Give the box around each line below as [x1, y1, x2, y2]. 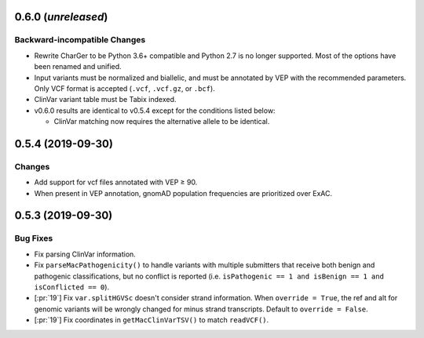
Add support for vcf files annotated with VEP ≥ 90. [34, 177, 198, 187]
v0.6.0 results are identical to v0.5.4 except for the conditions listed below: [34, 106, 276, 115]
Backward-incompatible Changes [14, 35, 146, 45]
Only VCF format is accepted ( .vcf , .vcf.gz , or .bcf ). [34, 83, 215, 93]
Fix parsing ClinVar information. [34, 249, 137, 259]
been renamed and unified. [34, 62, 122, 71]
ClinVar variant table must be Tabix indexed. [34, 95, 177, 104]
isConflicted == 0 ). [34, 282, 110, 292]
